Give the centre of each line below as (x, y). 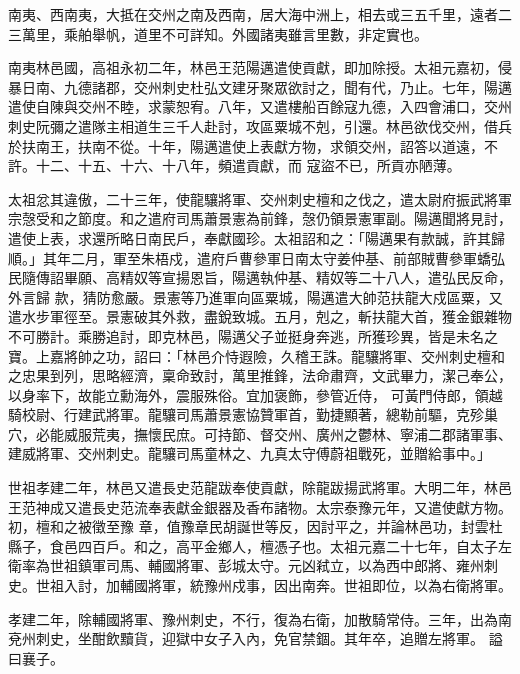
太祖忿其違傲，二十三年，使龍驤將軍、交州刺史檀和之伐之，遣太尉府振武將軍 (260, 198)
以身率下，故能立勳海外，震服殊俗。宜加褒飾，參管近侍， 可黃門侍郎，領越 (255, 394)
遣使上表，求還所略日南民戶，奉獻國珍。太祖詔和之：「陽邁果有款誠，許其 (249, 237)
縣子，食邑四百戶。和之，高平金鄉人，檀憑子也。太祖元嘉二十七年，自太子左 (260, 545)
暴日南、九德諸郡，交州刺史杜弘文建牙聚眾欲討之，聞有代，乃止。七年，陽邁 (260, 86)
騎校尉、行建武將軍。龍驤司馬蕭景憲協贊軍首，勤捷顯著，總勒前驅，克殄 (246, 414)
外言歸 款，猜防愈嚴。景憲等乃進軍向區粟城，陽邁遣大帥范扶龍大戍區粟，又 (255, 296)
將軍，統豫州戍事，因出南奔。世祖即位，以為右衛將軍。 (329, 585)
